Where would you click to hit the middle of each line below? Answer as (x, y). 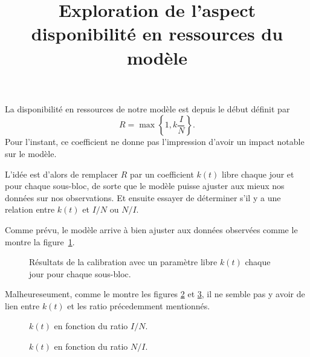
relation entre (30, 209)
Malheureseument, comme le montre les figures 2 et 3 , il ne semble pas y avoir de (155, 294)
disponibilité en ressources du (157, 34)
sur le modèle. (31, 153)
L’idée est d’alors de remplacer (62, 174)
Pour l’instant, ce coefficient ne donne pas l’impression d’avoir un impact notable (155, 142)
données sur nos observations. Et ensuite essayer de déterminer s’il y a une (143, 197)
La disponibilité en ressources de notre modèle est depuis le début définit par (147, 108)
